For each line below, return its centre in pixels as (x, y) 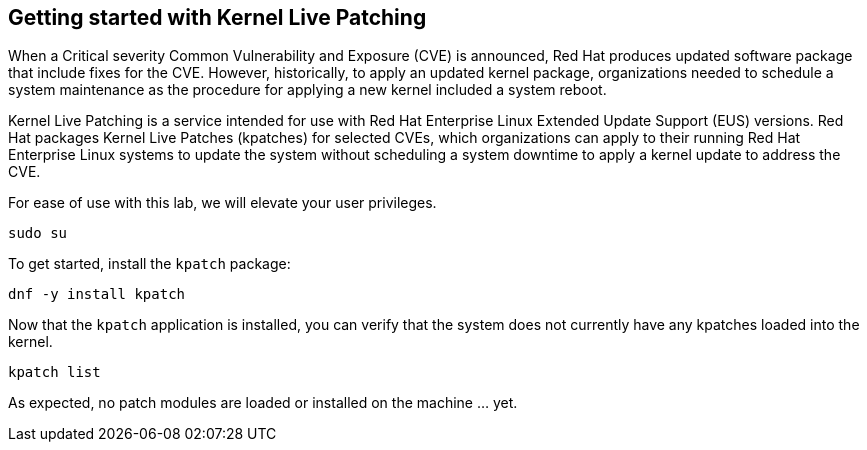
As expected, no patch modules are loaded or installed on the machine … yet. (263, 403)
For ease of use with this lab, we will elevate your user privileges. (222, 203)
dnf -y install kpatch (97, 294)
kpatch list (54, 372)
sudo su (38, 233)
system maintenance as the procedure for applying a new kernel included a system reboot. (307, 90)
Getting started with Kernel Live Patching (217, 17)
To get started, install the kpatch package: (149, 264)
